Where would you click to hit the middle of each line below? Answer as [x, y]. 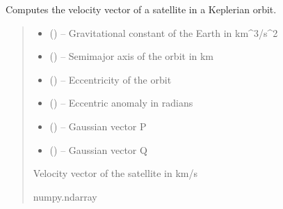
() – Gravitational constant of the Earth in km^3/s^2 [164, 32]
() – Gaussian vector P [98, 126]
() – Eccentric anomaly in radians [121, 103]
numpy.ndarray [65, 196]
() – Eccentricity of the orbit [111, 79]
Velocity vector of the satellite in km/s [115, 173]
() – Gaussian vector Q [98, 149]
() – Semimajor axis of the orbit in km [132, 56]
